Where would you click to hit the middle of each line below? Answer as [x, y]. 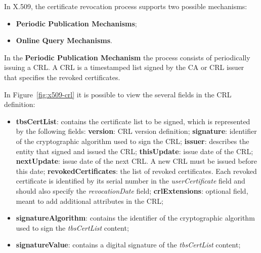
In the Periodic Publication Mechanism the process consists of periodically [127, 57]
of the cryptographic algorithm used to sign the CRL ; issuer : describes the [133, 141]
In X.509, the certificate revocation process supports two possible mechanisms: [126, 6]
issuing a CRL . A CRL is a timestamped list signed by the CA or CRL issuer [124, 67]
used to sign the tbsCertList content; [72, 227]
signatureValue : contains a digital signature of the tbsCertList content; [128, 245]
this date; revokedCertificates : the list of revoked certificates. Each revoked [136, 171]
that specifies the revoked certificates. [62, 77]
